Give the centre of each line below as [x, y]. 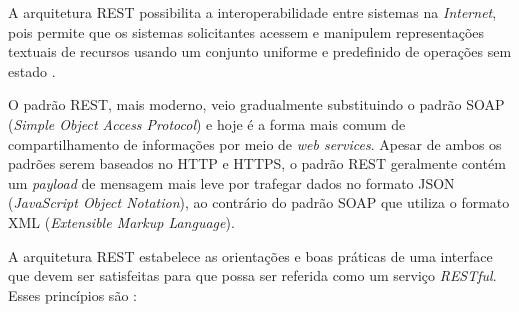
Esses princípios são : [72, 294]
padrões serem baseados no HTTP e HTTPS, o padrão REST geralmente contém [257, 163]
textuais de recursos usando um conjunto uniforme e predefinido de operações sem [260, 51]
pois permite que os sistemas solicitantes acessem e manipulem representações [246, 31]
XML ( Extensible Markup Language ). [121, 221]
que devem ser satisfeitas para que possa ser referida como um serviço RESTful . [252, 275]
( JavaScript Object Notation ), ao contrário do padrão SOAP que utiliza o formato [259, 202]
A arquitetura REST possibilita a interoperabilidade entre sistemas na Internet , [252, 12]
